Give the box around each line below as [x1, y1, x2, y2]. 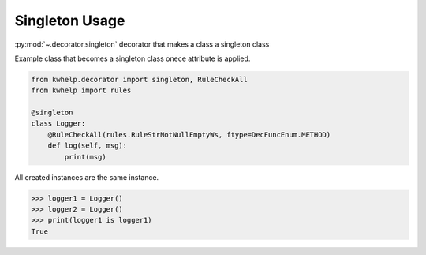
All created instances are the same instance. [14, 172, 159, 182]
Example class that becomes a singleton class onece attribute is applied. [14, 54, 251, 63]
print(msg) [64, 152, 106, 161]
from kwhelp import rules [31, 86, 132, 95]
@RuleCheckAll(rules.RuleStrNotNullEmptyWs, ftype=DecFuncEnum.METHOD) [47, 130, 331, 139]
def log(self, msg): [47, 141, 128, 150]
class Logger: [31, 119, 86, 128]
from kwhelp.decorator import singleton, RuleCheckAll [31, 75, 248, 84]
